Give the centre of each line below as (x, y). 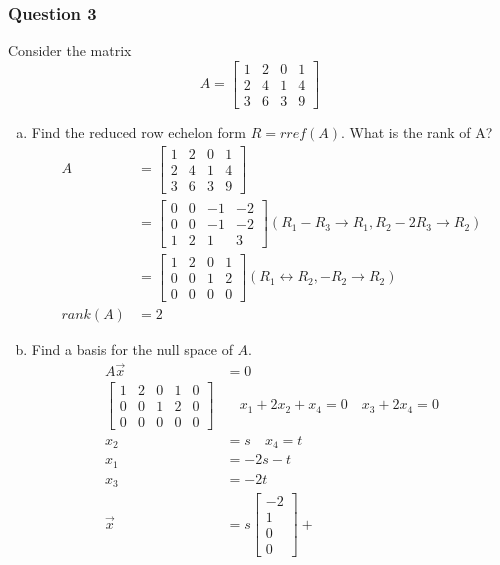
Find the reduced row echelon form (138, 131)
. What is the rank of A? (417, 131)
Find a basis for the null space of (132, 348)
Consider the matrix (70, 50)
